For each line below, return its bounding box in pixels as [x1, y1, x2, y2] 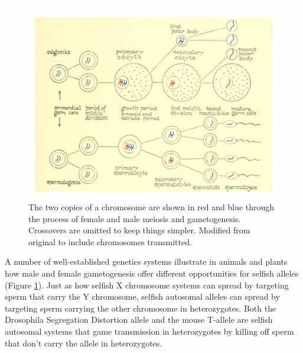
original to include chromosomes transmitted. [28, 235, 192, 248]
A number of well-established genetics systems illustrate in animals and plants [5, 255, 288, 268]
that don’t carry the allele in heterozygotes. [5, 336, 162, 349]
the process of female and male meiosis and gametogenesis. [28, 212, 241, 224]
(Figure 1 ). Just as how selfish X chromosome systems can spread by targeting [5, 278, 289, 291]
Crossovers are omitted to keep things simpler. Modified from [28, 224, 250, 236]
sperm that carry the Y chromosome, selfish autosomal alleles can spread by [5, 290, 280, 303]
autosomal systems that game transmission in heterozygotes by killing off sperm [5, 325, 294, 338]
